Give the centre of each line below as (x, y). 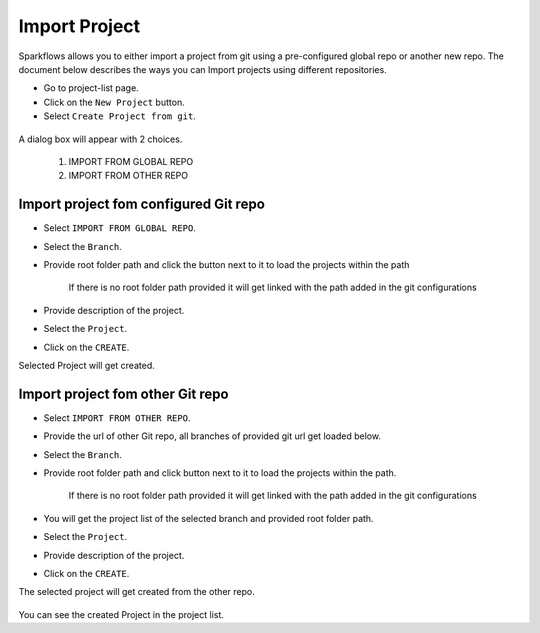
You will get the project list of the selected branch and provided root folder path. (208, 518)
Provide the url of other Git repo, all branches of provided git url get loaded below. (212, 436)
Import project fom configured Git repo (141, 204)
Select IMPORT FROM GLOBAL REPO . (120, 228)
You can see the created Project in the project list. (121, 614)
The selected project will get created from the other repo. (136, 592)
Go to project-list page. (91, 88)
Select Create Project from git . (120, 116)
